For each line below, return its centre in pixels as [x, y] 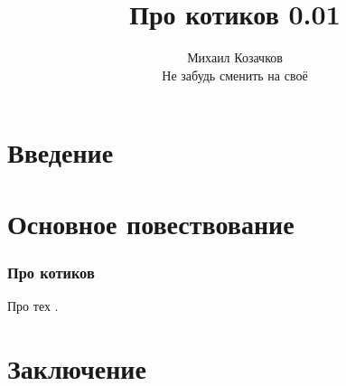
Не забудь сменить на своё [235, 75]
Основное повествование [151, 223]
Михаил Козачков [235, 57]
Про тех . [33, 306]
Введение [61, 152]
